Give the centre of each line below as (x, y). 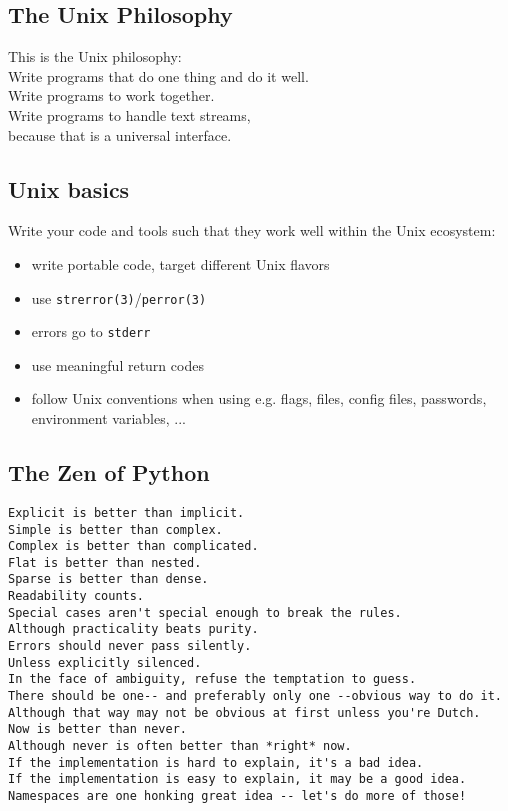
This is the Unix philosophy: (95, 56)
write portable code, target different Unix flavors (180, 263)
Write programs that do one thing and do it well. (158, 75)
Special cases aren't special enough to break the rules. (205, 612)
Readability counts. (76, 596)
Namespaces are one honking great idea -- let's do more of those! (237, 796)
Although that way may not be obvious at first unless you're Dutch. (244, 712)
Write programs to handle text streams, (129, 114)
